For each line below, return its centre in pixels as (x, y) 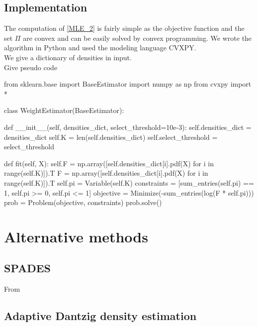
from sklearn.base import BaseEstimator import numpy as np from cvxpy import (128, 84)
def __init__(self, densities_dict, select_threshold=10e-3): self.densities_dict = (128, 127)
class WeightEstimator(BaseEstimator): (64, 110)
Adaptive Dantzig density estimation (100, 316)
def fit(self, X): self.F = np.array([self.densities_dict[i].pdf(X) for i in (109, 163)
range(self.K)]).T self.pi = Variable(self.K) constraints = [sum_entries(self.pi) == (129, 182)
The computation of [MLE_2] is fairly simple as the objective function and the (124, 28)
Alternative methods (76, 236)
